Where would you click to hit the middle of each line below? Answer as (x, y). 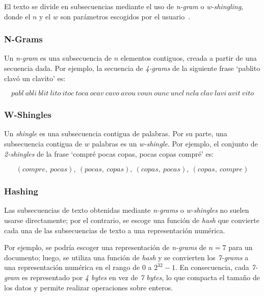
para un (241, 247)
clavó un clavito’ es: (35, 78)
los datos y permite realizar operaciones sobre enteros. (89, 287)
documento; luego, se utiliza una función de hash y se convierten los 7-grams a (126, 257)
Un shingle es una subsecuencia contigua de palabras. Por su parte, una (116, 133)
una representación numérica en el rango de (72, 267)
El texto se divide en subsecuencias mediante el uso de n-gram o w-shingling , (124, 6)
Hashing (21, 191)
